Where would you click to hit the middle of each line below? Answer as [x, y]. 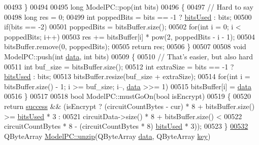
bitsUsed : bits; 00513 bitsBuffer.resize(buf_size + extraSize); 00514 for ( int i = [127, 76]
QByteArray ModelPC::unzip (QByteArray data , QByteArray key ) [107, 136]
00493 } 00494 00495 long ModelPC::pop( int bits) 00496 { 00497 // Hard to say [129, 7]
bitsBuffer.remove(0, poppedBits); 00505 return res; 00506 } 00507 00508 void [125, 46]
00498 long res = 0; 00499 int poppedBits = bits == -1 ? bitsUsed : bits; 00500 [128, 16]
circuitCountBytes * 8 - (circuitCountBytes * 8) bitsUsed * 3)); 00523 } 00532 [126, 126]
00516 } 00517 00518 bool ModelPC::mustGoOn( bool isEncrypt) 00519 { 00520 [128, 96]
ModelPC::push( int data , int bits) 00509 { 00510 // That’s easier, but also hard [128, 56]
